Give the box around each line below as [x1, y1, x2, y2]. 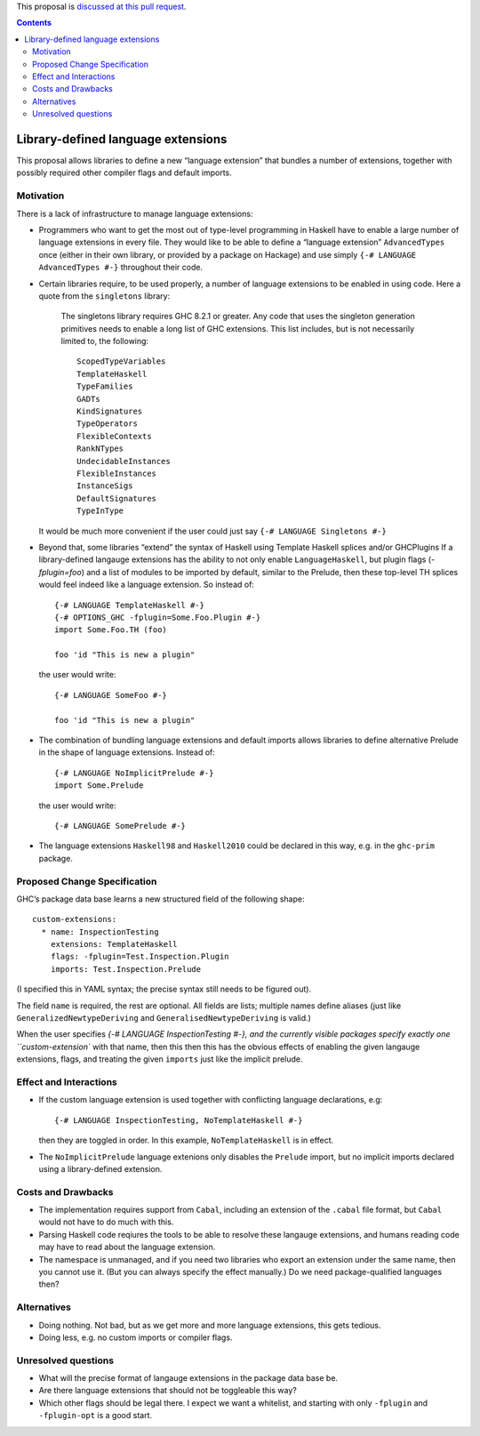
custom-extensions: [32, 914, 117, 925]
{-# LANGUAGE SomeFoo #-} [54, 690, 168, 700]
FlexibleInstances [76, 468, 157, 478]
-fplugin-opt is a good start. [38, 1410, 153, 1421]
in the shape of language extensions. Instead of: [38, 747, 215, 758]
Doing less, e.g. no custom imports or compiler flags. [38, 1332, 233, 1343]
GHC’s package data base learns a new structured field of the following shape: [16, 894, 305, 904]
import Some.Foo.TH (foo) [54, 625, 168, 635]
